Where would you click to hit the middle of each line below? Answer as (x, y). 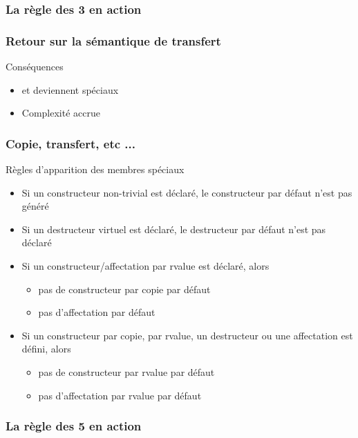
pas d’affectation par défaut (97, 312)
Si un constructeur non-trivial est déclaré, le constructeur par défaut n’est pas (187, 192)
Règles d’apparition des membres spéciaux (95, 169)
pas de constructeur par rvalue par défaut (126, 372)
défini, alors (46, 349)
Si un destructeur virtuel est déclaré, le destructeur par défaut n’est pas (174, 229)
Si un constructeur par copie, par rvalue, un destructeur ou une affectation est (187, 335)
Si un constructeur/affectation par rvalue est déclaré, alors (145, 266)
